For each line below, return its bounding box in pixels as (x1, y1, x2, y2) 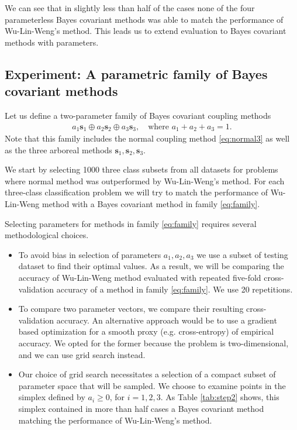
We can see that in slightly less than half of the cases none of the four (5, 2, 255, 13)
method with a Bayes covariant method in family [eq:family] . (42, 198, 260, 210)
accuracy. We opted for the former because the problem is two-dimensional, (18, 336, 289, 349)
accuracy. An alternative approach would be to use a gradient (56, 314, 277, 326)
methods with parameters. (5, 36, 99, 48)
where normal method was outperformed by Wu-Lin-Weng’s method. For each (5, 174, 285, 187)
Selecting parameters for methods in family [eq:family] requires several (5, 217, 257, 229)
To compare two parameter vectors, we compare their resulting (18, 302, 244, 315)
